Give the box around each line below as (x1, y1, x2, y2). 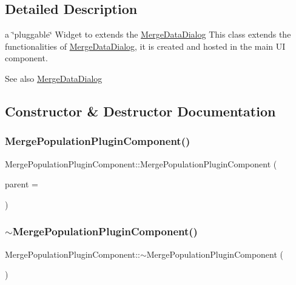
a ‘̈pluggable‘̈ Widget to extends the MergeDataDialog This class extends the (5, 28, 291, 41)
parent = (5, 178, 38, 190)
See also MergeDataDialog (5, 72, 103, 84)
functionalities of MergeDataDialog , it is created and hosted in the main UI (5, 39, 286, 52)
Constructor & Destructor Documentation (5, 101, 276, 120)
